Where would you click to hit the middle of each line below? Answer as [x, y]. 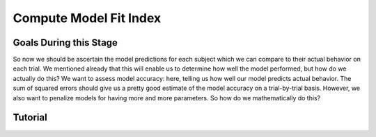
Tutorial [30, 118]
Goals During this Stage [65, 43]
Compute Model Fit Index [87, 18]
